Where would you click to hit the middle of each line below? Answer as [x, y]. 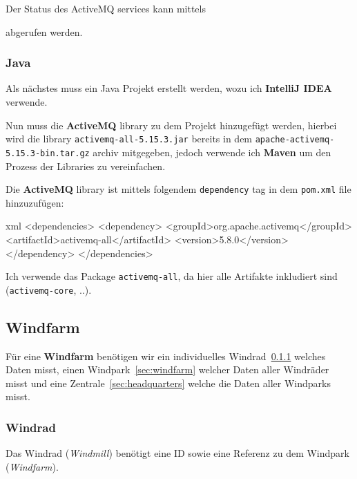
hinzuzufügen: [35, 202]
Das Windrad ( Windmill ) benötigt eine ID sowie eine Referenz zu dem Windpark [177, 453]
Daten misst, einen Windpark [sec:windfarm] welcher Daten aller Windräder [167, 369]
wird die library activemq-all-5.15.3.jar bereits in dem [129, 139]
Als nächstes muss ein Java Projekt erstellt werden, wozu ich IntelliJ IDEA [169, 88]
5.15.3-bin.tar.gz [48, 153]
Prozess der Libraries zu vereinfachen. [86, 166]
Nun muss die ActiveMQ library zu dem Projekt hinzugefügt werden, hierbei [171, 125]
